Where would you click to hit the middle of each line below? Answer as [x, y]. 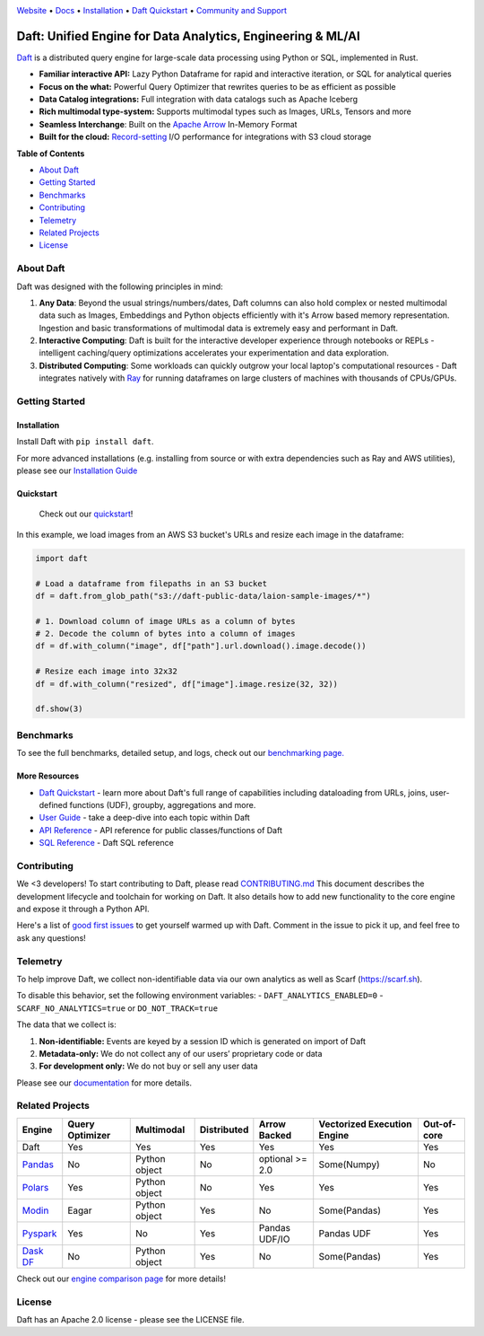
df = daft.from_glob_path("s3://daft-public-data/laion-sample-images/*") [203, 596]
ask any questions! [52, 937]
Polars [35, 1187]
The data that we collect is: [66, 1024]
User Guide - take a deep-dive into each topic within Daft [144, 818]
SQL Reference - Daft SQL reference [106, 843]
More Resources [48, 776]
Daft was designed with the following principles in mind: [120, 286]
